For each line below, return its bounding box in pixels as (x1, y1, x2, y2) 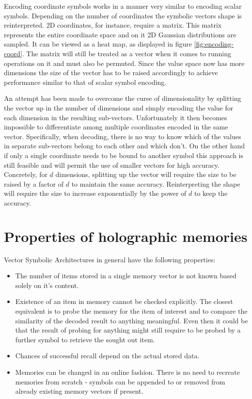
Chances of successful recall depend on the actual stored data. (15, 351, 200, 361)
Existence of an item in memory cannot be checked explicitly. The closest (15, 296, 233, 306)
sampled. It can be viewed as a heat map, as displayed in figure (4, 39, 192, 49)
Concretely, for (4, 169, 47, 179)
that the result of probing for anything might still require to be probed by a (15, 325, 241, 335)
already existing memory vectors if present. (15, 386, 143, 396)
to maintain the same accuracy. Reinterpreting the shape (71, 178, 240, 189)
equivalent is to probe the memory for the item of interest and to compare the (15, 305, 248, 316)
